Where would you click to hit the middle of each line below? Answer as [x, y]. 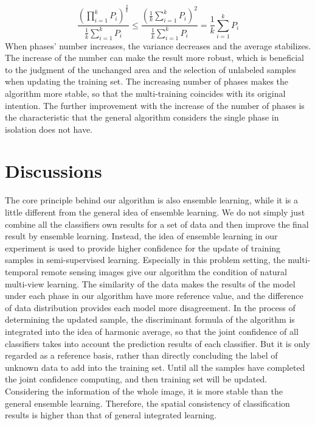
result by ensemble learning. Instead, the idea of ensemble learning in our [141, 236]
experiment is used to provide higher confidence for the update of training [143, 248]
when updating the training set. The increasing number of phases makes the [147, 81]
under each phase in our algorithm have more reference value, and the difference [154, 296]
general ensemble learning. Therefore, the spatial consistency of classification [147, 403]
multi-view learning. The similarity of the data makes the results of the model [150, 283]
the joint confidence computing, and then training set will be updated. [136, 379]
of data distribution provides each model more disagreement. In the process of [150, 307]
